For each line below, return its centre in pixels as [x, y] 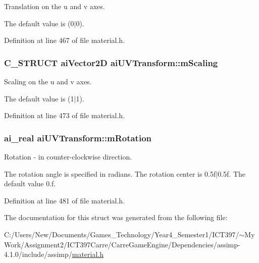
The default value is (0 [39, 23]
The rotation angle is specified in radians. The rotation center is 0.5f [110, 173]
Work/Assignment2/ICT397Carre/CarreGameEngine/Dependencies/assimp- [122, 244]
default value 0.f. [30, 183]
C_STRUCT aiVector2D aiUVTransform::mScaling [111, 62]
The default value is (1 [39, 98]
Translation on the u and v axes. [55, 6]
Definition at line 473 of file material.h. [65, 115]
